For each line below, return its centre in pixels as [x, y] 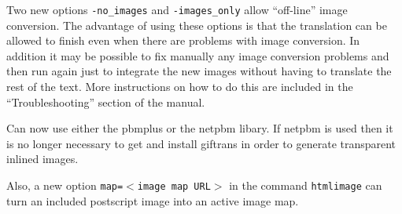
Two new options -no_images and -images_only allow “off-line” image [177, 9]
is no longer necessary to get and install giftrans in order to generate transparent [201, 143]
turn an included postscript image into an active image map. [153, 200]
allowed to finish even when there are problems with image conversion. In [183, 40]
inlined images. [42, 159]
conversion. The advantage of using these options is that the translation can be [197, 25]
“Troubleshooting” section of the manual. [106, 102]
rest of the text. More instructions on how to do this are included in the [180, 87]
